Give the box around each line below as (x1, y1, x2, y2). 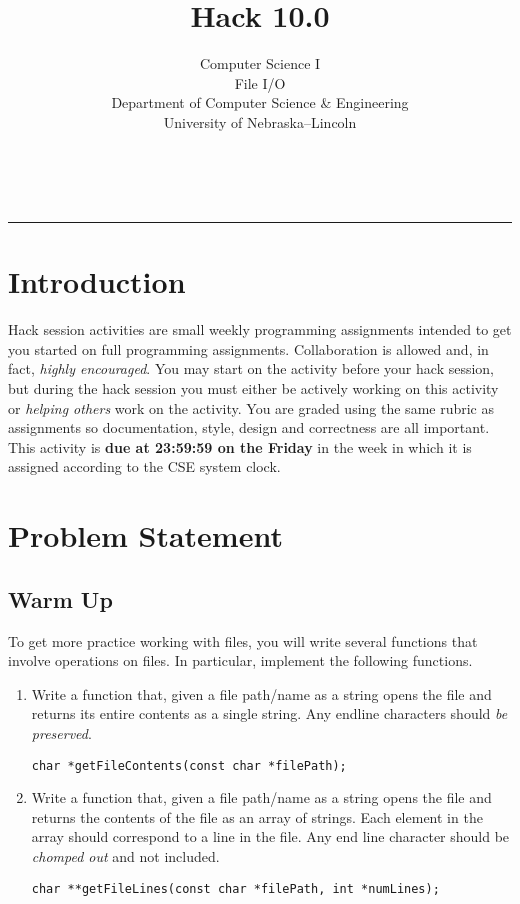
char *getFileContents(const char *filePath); (31, 758, 347, 773)
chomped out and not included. (31, 845, 220, 866)
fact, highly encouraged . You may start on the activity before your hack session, (8, 358, 495, 379)
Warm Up (8, 583, 113, 614)
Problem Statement (8, 515, 283, 556)
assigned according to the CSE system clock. (8, 456, 281, 477)
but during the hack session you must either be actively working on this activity (8, 378, 499, 398)
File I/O (234, 72, 286, 93)
